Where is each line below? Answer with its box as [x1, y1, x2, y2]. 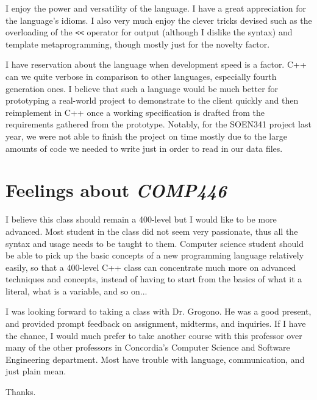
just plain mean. [5, 365, 66, 377]
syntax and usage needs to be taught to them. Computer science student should [5, 237, 304, 249]
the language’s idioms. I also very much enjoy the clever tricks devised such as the [5, 13, 312, 26]
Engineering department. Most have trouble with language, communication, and [5, 352, 305, 365]
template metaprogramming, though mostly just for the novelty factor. [5, 37, 270, 50]
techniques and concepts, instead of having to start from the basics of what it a [5, 273, 302, 285]
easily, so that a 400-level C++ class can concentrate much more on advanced [5, 260, 296, 273]
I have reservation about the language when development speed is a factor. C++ [5, 58, 307, 71]
